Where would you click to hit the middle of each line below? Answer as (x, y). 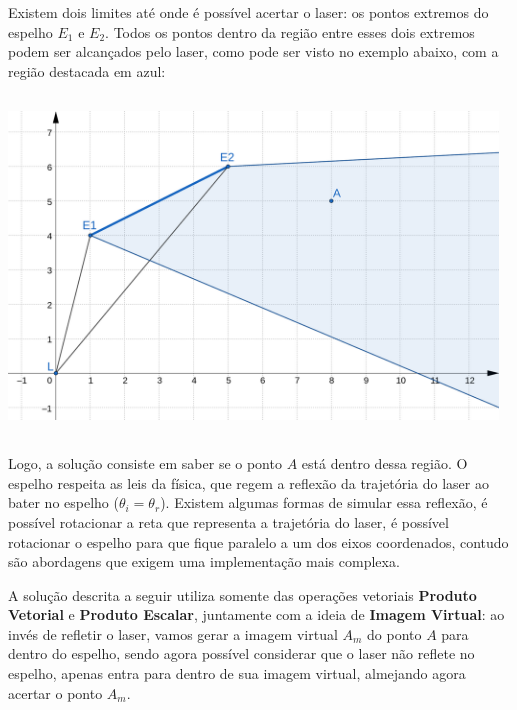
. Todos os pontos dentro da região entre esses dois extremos (290, 31)
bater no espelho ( (63, 502)
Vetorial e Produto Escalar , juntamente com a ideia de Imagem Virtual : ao (256, 614)
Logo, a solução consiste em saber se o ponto (145, 463)
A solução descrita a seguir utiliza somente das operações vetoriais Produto (242, 594)
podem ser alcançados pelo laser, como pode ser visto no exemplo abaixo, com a (253, 51)
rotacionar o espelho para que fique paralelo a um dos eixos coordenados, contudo (258, 541)
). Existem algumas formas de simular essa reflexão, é (324, 502)
